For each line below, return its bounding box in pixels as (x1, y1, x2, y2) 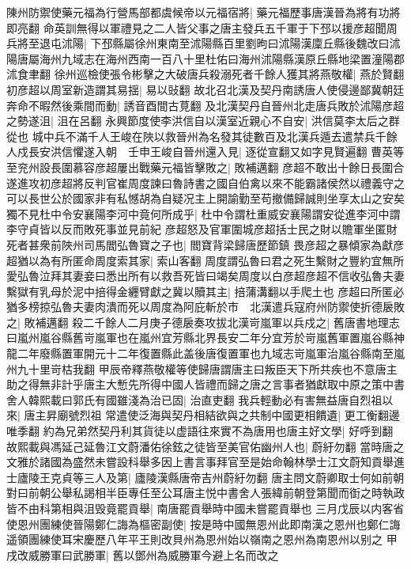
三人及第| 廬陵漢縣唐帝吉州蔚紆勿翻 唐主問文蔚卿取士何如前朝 (83, 468, 405, 485)
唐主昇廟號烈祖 (24, 407, 102, 423)
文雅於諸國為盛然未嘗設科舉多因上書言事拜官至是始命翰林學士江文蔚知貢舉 (6, 453, 394, 470)
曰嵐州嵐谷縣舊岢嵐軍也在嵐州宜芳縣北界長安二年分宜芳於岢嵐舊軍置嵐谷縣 (6, 329, 394, 346)
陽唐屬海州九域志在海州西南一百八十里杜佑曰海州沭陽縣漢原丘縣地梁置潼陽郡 (6, 50, 405, 66)
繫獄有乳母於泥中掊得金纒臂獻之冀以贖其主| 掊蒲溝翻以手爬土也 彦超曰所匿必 (6, 283, 405, 299)
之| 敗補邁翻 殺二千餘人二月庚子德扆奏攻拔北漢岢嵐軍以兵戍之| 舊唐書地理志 (6, 313, 400, 330)
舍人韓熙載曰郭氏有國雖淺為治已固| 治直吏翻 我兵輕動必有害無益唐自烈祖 (6, 391, 383, 408)
